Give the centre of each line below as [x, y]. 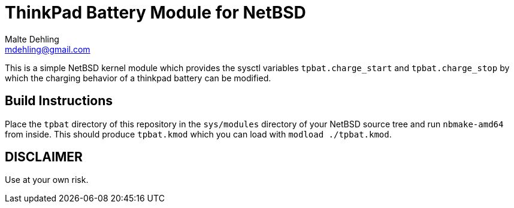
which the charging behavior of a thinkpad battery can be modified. [138, 78]
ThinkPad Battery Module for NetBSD [155, 13]
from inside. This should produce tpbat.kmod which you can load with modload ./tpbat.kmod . [198, 134]
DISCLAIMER [44, 157]
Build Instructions [59, 101]
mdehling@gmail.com [48, 49]
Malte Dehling [32, 39]
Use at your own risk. [47, 180]
